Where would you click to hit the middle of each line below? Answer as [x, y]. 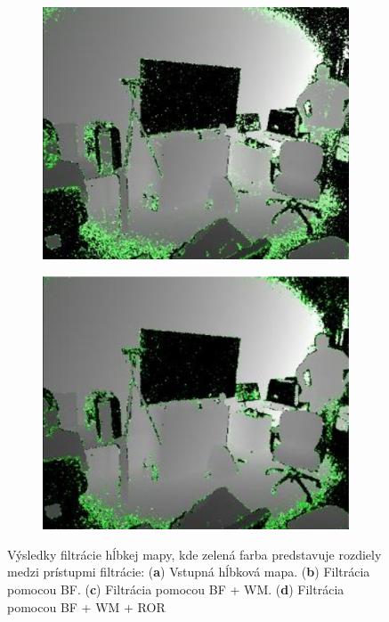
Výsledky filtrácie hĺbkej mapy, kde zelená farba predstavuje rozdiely [194, 554]
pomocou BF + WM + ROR [86, 606]
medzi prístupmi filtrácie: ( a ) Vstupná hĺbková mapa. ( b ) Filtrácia [189, 572]
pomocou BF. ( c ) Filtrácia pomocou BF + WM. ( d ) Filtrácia [176, 589]
